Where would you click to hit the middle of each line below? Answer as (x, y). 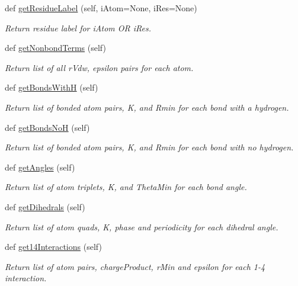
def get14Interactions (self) (53, 247)
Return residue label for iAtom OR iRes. (78, 28)
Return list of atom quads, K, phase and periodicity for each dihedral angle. (142, 226)
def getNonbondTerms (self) (55, 48)
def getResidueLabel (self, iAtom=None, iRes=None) (101, 8)
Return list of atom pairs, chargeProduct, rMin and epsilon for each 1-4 (135, 266)
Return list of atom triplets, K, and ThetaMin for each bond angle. (126, 187)
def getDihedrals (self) (45, 206)
